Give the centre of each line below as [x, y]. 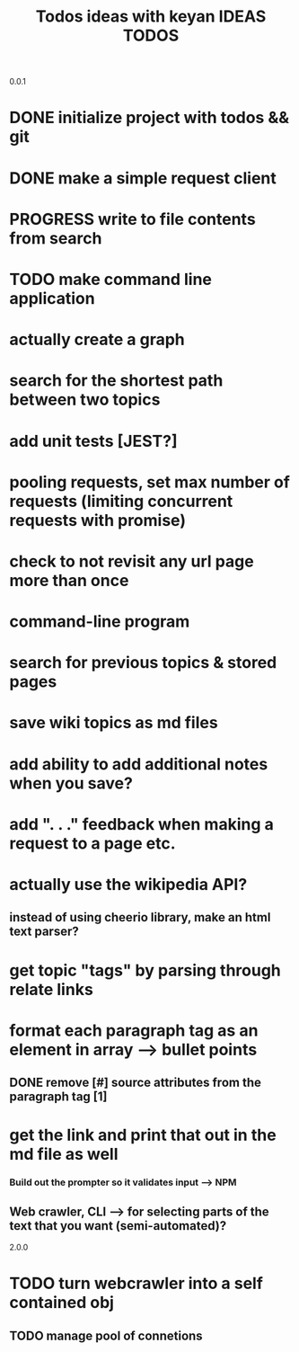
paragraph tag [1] [58, 1097]
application [53, 298]
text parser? [44, 932]
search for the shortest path [116, 381]
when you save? [71, 783]
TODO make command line [111, 279]
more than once [69, 580]
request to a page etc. [93, 843]
